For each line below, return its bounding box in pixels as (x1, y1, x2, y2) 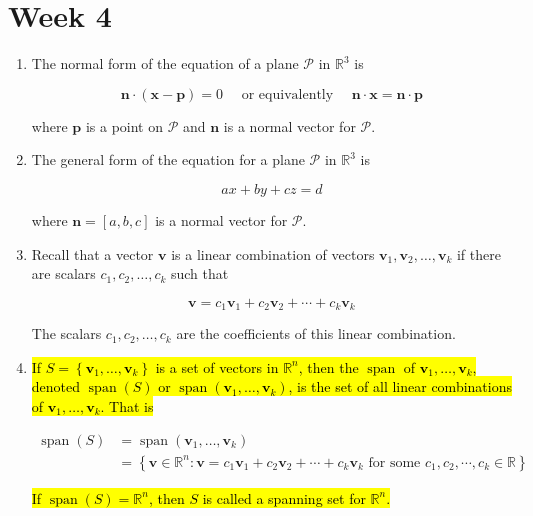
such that (170, 263, 229, 284)
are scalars (31, 263, 96, 284)
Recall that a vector (31, 243, 154, 264)
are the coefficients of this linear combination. (176, 323, 456, 344)
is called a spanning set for (202, 487, 366, 508)
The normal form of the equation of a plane (31, 53, 299, 74)
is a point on (85, 115, 163, 136)
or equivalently (241, 87, 334, 102)
